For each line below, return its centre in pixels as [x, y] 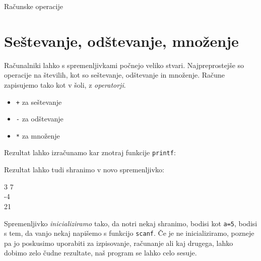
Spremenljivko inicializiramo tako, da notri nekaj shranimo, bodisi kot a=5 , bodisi [131, 223]
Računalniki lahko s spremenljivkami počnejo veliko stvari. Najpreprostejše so [124, 65]
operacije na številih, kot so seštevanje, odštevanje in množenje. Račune [115, 75]
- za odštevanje [40, 119]
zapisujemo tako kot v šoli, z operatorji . [65, 84]
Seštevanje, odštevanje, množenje [121, 41]
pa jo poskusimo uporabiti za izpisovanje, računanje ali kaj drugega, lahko [119, 243]
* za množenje [38, 135]
